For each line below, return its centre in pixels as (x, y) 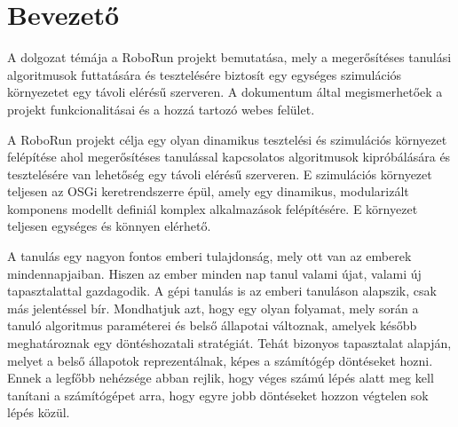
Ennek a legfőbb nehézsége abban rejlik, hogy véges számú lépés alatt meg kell (221, 378)
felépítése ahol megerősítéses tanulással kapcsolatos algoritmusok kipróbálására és (229, 157)
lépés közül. (39, 412)
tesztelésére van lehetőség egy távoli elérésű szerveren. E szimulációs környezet (220, 174)
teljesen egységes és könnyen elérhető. (109, 226)
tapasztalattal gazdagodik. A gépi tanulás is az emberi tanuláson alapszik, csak (222, 291)
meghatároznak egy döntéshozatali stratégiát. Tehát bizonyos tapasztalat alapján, (229, 343)
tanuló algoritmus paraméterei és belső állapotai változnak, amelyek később (212, 325)
